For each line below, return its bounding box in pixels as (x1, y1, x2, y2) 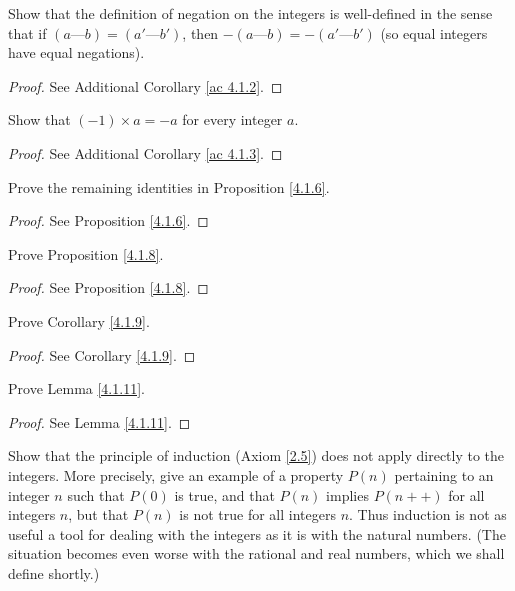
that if (8, 22, 47, 43)
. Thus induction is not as (349, 504, 507, 525)
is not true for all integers (179, 504, 336, 525)
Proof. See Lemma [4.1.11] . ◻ (8, 411, 191, 432)
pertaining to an (394, 464, 494, 485)
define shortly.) (8, 562, 100, 583)
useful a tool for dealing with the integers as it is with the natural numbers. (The (8, 523, 506, 544)
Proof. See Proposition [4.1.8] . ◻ (8, 277, 209, 298)
